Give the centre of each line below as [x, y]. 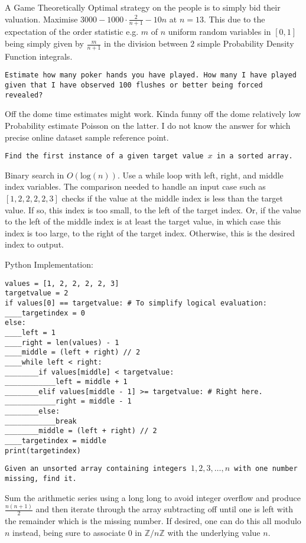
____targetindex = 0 [45, 313]
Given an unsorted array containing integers [96, 469]
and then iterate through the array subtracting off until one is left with [165, 509]
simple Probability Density [246, 43]
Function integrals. [39, 56]
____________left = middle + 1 [66, 382]
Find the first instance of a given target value [104, 156]
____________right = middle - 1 [68, 401]
